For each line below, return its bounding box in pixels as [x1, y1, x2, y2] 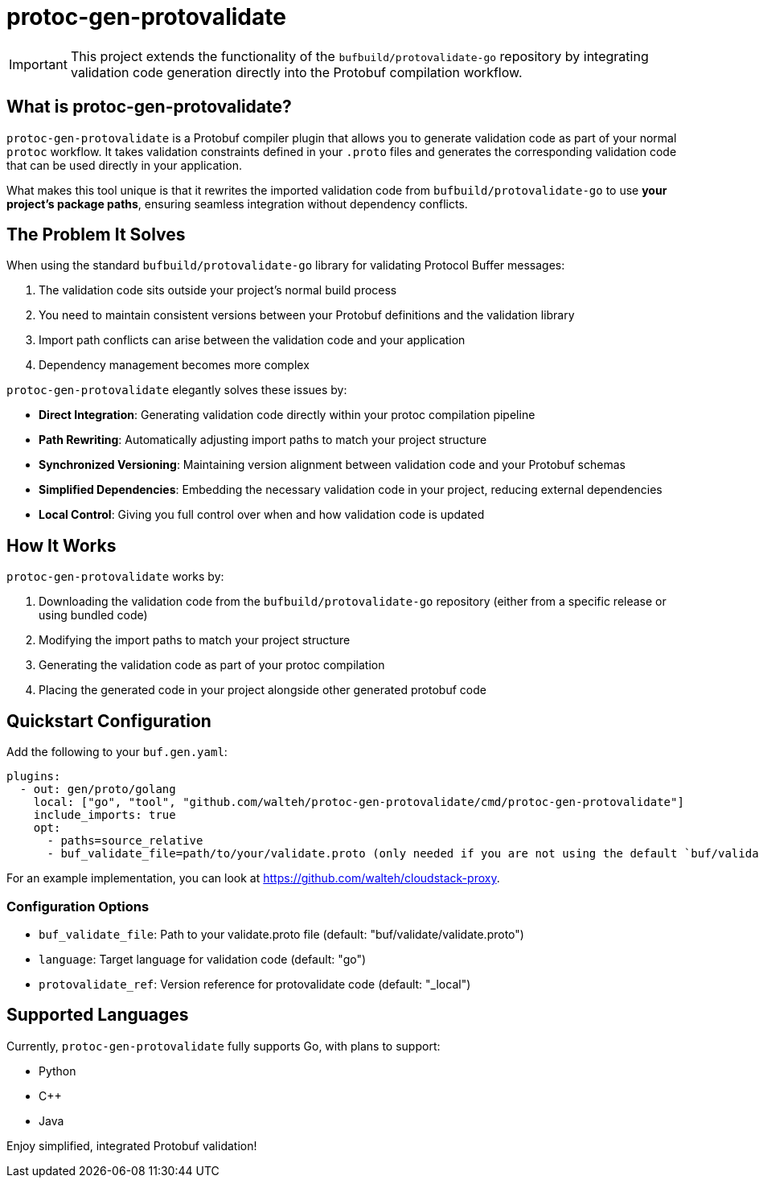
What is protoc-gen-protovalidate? [6, 97, 292, 117]
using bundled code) [39, 608, 148, 623]
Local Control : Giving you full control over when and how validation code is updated [39, 508, 485, 522]
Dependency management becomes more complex [39, 358, 310, 372]
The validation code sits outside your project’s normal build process [39, 283, 397, 298]
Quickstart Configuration [6, 710, 211, 731]
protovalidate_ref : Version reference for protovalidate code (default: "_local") [39, 976, 471, 991]
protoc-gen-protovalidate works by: [6, 569, 224, 584]
